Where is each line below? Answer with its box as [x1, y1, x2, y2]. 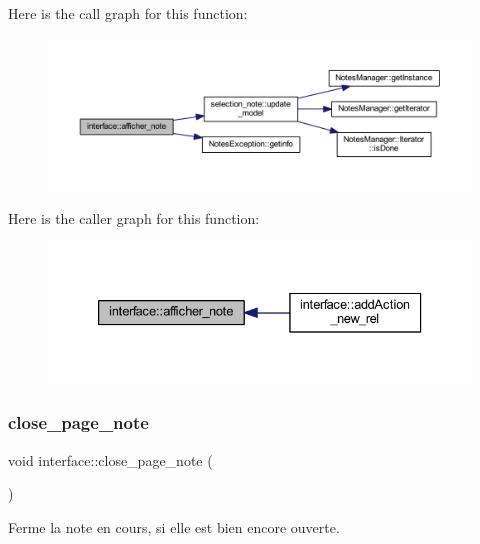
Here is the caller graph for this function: [8, 207, 260, 228]
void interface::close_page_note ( [8, 449, 213, 470]
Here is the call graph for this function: [8, 3, 248, 23]
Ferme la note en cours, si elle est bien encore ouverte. [8, 516, 340, 537]
